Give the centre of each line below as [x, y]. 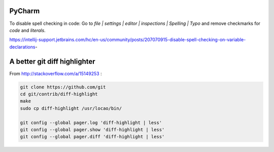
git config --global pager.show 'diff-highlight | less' [92, 129]
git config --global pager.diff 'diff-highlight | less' [92, 137]
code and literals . [27, 30]
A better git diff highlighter [53, 61]
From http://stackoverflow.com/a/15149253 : [56, 73]
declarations [22, 47]
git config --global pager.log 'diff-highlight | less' [91, 123]
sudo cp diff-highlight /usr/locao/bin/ [71, 108]
